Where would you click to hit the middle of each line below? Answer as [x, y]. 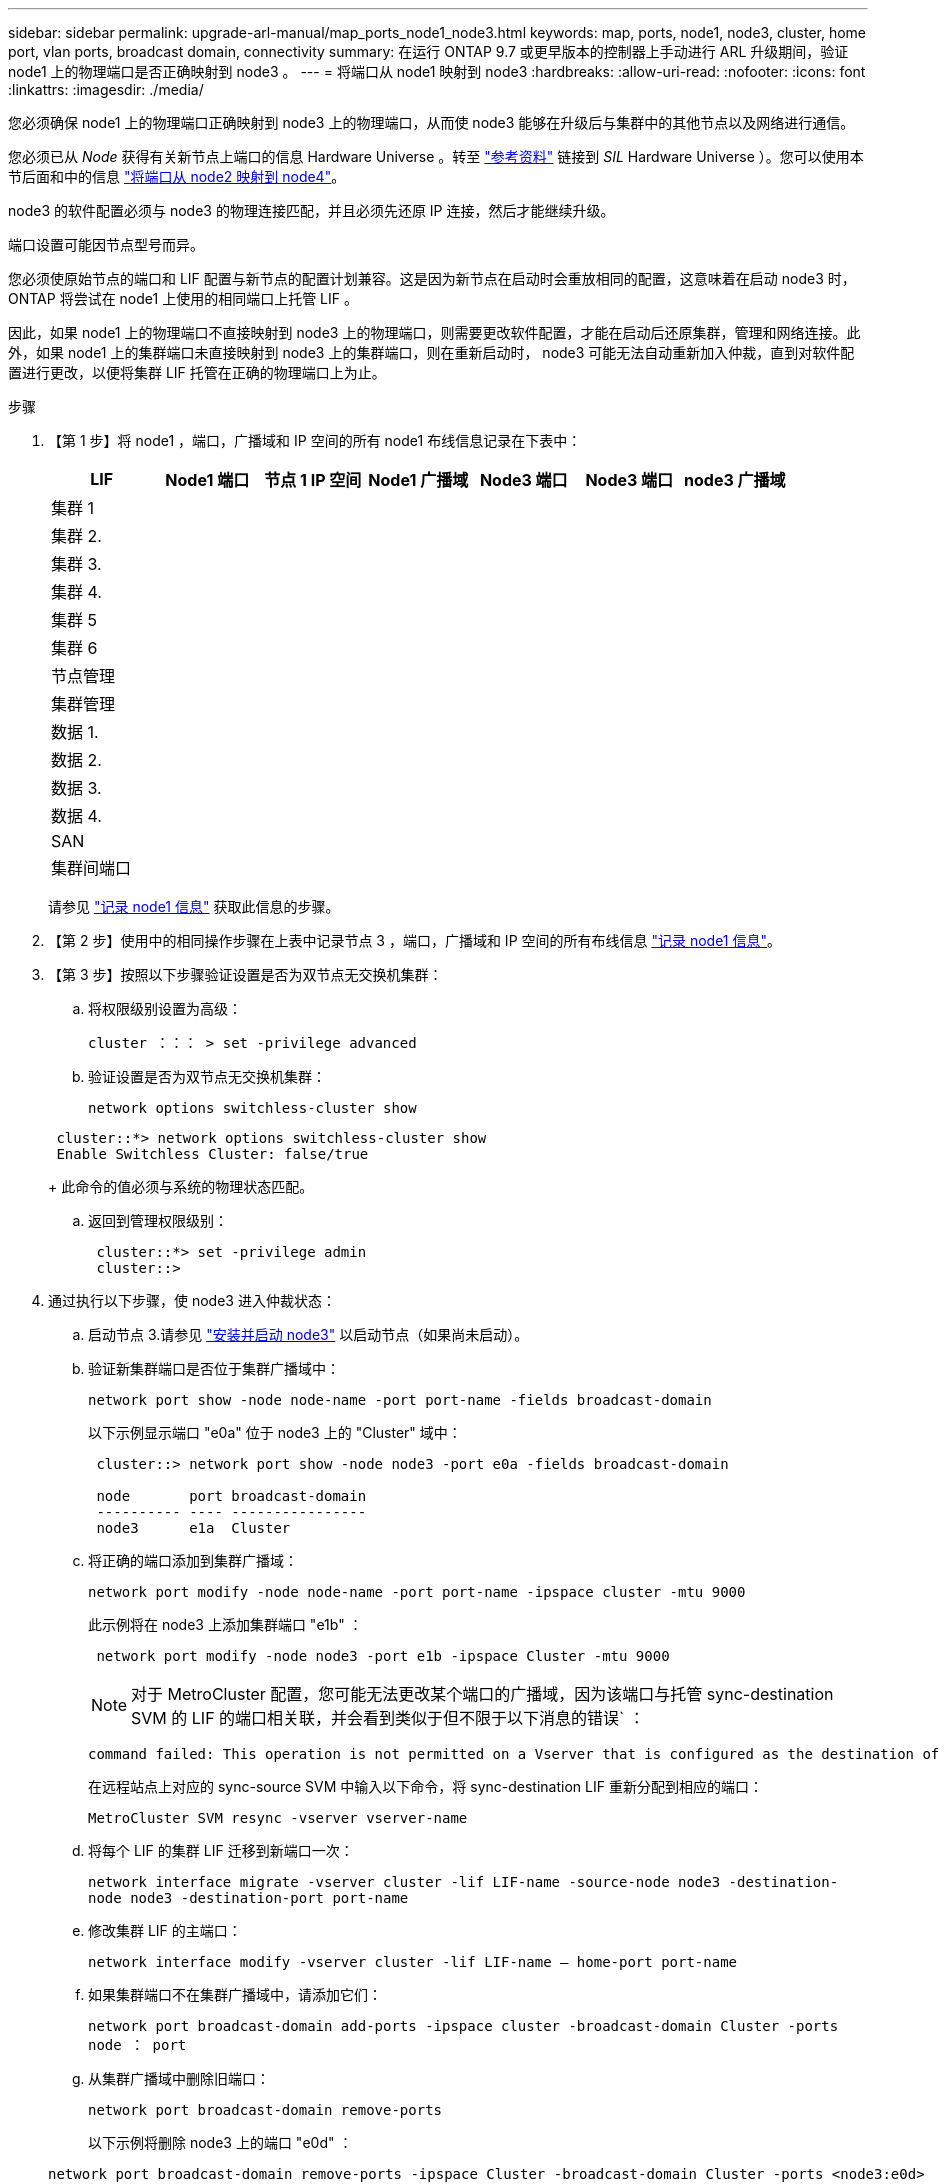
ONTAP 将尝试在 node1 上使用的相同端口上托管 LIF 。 [183, 298]
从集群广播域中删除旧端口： [179, 2078]
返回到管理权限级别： [158, 1220]
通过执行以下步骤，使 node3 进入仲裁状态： [192, 1300]
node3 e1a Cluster [193, 1528]
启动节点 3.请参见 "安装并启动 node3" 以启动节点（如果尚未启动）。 [308, 1334]
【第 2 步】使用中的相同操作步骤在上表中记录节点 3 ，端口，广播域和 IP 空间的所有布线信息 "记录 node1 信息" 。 [414, 940]
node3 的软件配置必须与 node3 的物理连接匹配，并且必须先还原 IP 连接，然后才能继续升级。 [311, 210]
